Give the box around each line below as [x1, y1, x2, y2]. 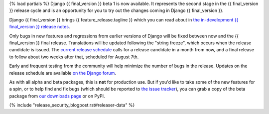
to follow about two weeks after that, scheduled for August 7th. [9, 54, 139, 60]
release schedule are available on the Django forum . [9, 70, 117, 76]
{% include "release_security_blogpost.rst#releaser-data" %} [9, 102, 135, 108]
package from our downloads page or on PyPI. [9, 93, 105, 99]
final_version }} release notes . [9, 24, 70, 30]
